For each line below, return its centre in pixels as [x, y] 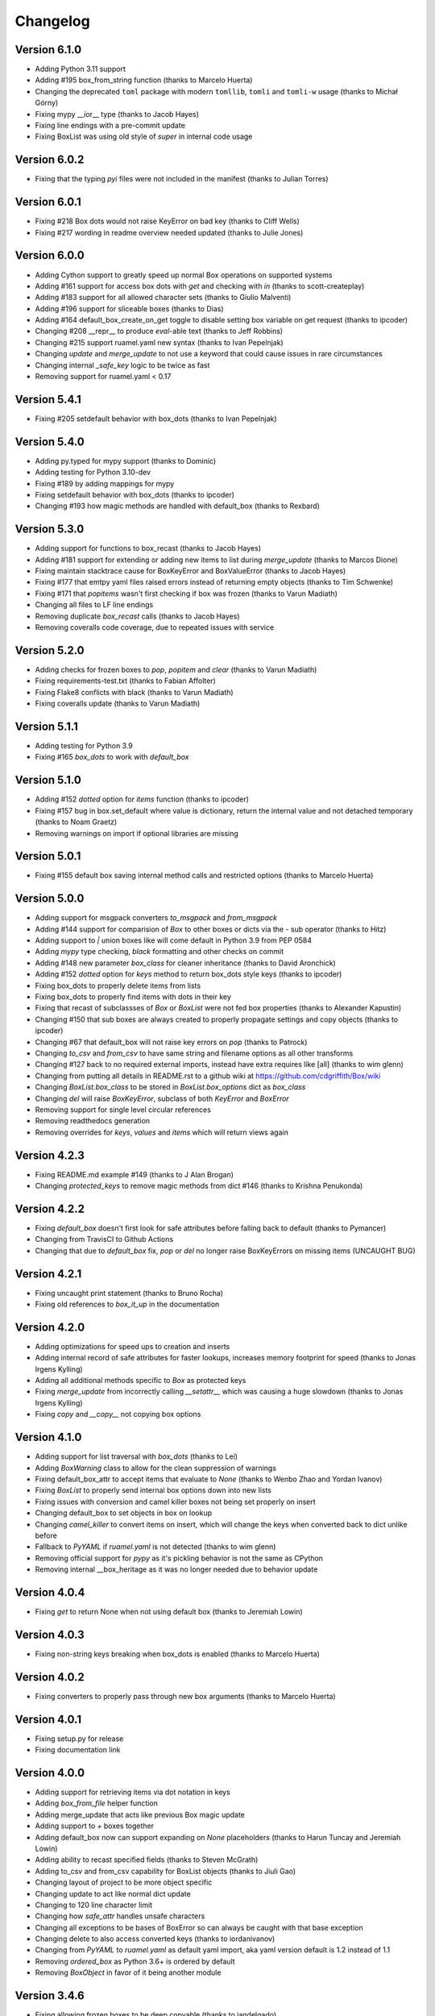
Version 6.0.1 [48, 202]
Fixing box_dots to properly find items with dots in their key [133, 997]
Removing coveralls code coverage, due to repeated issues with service [155, 627]
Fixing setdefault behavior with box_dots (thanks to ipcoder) [135, 495]
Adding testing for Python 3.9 [84, 746]
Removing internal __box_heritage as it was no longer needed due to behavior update [176, 1569]
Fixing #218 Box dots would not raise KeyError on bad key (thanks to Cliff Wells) [167, 221]
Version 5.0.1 [48, 856]
